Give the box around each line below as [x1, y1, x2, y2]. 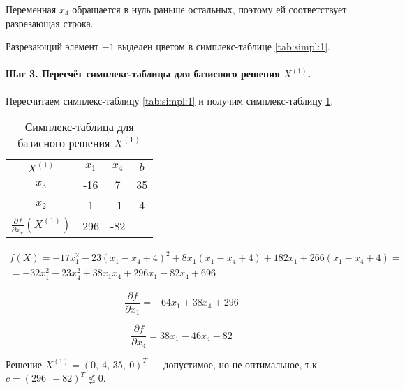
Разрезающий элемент [6, 39, 99, 54]
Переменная [6, 2, 57, 16]
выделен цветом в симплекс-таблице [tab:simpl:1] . [117, 39, 330, 54]
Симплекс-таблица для [24, 119, 134, 135]
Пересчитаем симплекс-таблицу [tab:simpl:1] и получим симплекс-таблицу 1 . [6, 93, 334, 107]
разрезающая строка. [6, 15, 94, 30]
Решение [6, 357, 43, 371]
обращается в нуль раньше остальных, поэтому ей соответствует [72, 2, 347, 16]
